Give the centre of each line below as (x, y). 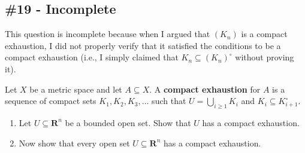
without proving (265, 57)
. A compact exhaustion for (205, 89)
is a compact (264, 34)
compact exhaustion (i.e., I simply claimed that (92, 57)
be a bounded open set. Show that (128, 122)
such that (169, 101)
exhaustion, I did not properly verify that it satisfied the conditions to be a (143, 45)
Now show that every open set (74, 143)
